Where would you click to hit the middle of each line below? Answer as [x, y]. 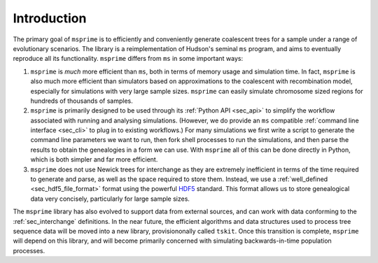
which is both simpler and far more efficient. [94, 159]
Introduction [50, 18]
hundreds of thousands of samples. [82, 101]
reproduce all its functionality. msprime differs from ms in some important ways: [128, 59]
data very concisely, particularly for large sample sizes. [110, 199]
